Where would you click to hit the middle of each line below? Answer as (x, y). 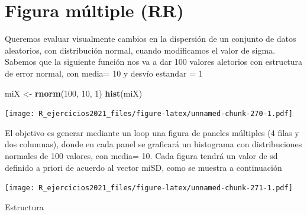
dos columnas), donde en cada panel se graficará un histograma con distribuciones (153, 144)
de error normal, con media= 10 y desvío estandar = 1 (104, 73)
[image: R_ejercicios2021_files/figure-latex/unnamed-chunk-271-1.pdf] (149, 188)
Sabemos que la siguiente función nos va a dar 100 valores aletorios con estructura (154, 62)
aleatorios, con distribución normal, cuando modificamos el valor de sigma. (140, 50)
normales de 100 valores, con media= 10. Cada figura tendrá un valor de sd (141, 155)
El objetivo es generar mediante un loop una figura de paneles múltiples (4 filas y (152, 132)
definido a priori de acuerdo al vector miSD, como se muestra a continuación (143, 167)
